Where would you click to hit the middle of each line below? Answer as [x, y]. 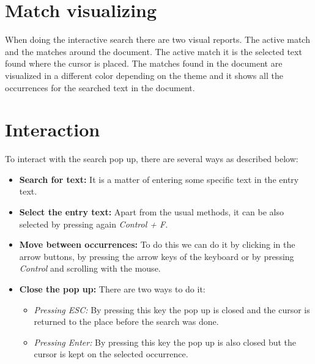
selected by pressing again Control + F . [94, 224]
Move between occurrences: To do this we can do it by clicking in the [157, 244]
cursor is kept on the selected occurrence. [111, 354]
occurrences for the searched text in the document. [100, 87]
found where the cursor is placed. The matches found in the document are [144, 63]
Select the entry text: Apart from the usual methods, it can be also [152, 212]
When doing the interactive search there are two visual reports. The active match [157, 39]
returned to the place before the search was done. [126, 321]
